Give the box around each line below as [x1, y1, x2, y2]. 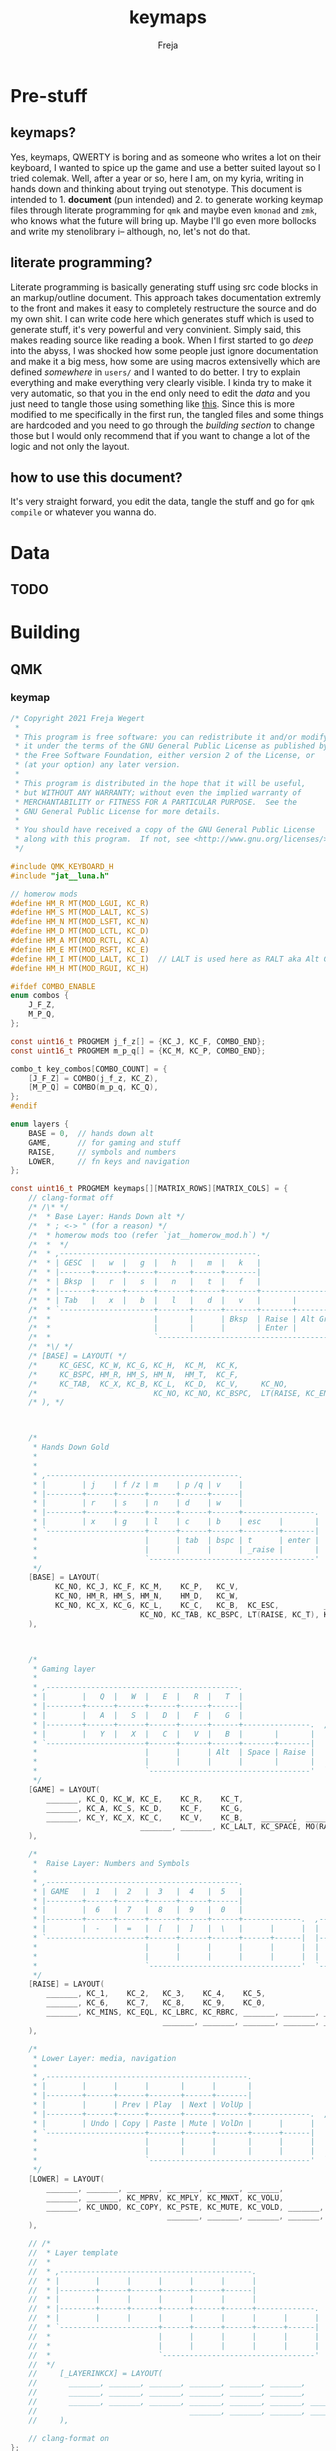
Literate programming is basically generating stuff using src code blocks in [10, 281, 319, 293]
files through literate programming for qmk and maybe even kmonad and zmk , [10, 204, 318, 216]
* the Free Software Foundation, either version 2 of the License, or [14, 751, 315, 761]
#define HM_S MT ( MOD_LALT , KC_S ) [10, 907, 150, 918]
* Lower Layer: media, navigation [32, 2053, 177, 2063]
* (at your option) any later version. [14, 760, 182, 770]
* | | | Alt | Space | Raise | [32, 1747, 315, 1758]
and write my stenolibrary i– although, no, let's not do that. [10, 225, 251, 237]
